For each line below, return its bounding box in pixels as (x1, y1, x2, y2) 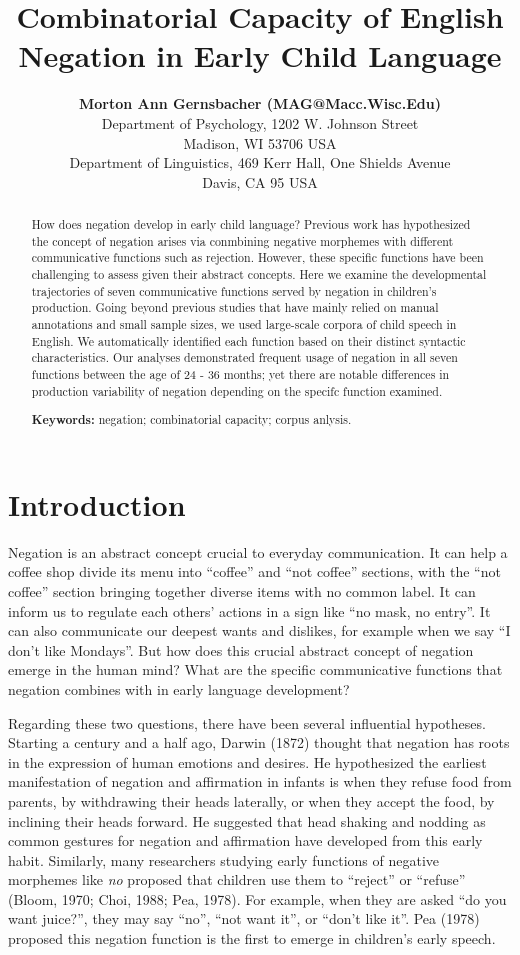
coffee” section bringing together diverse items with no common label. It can (8, 580, 476, 601)
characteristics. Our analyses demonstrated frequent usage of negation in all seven (31, 349, 458, 366)
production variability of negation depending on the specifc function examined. (31, 382, 443, 399)
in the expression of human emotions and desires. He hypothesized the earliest (8, 751, 487, 772)
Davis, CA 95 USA (202, 171, 318, 192)
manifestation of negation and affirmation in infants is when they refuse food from (8, 771, 512, 792)
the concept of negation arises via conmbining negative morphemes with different (31, 232, 454, 249)
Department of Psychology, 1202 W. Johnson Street (101, 112, 419, 133)
